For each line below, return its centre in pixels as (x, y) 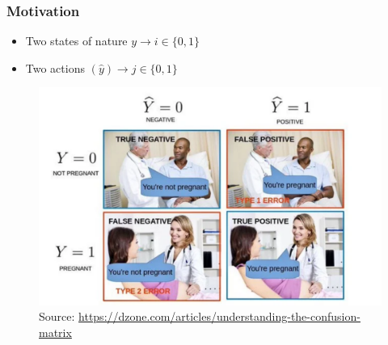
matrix (55, 332)
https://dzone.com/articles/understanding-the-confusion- (219, 316)
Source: (57, 316)
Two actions (55, 67)
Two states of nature (76, 41)
